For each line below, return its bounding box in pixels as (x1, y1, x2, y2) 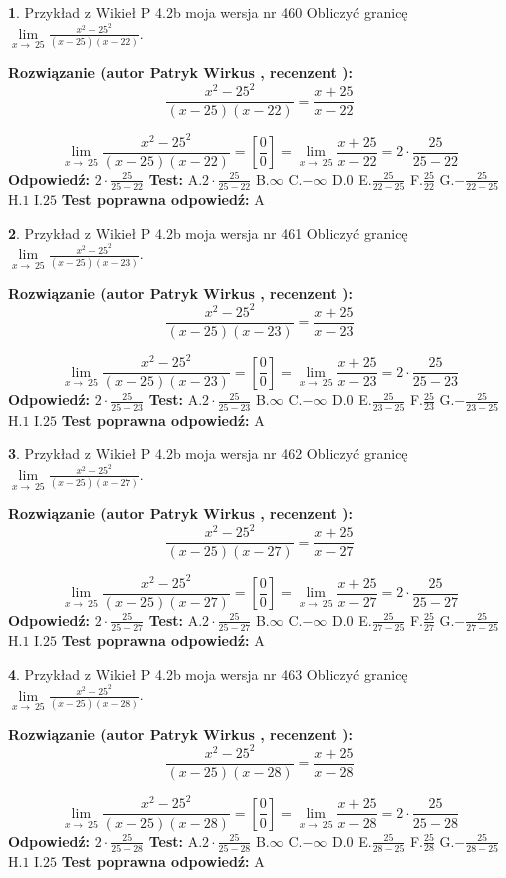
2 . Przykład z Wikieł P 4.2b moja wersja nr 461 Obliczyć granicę (8, 222, 408, 243)
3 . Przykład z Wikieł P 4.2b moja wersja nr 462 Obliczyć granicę (8, 443, 408, 464)
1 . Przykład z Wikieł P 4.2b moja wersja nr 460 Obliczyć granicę (8, 2, 408, 22)
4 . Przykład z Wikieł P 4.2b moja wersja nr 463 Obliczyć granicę (8, 663, 408, 684)
